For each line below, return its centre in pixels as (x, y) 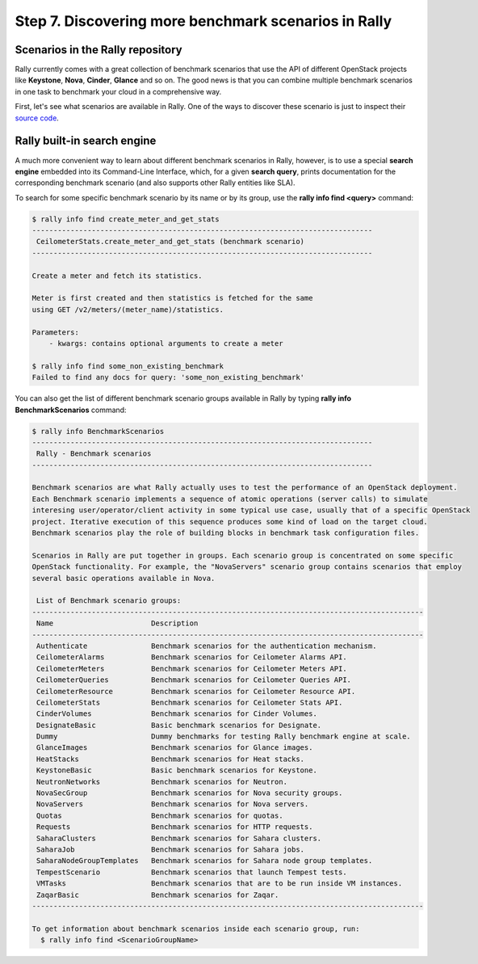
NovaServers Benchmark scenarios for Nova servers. (173, 804)
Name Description (117, 623)
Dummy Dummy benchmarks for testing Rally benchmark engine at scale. (224, 737)
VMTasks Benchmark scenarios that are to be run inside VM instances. (220, 884)
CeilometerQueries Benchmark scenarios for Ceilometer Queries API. (194, 680)
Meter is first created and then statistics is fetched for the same (172, 298)
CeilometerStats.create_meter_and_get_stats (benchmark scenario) (171, 242)
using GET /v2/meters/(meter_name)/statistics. (128, 309)
